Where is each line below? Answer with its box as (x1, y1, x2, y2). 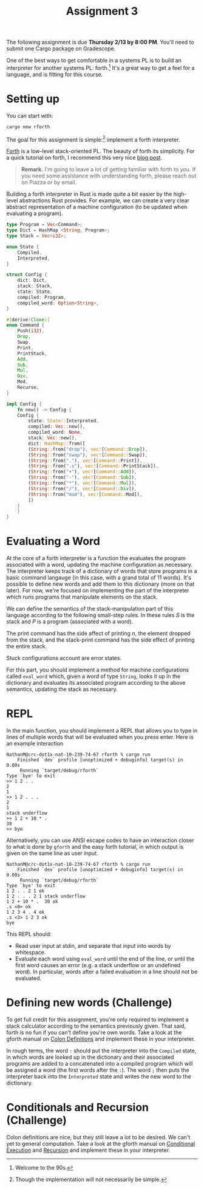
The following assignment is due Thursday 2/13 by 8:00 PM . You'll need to (6, 38, 194, 46)
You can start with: (6, 112, 53, 119)
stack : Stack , (17, 283, 53, 289)
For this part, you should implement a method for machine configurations (6, 666, 189, 674)
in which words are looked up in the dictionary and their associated (6, 1054, 174, 1061)
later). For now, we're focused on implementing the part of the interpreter (6, 587, 189, 594)
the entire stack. (6, 643, 47, 650)
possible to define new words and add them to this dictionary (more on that (6, 580, 195, 588)
